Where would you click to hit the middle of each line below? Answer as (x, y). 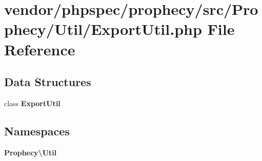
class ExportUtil (32, 103)
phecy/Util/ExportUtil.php (103, 29)
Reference (40, 49)
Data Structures (48, 82)
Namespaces (37, 130)
